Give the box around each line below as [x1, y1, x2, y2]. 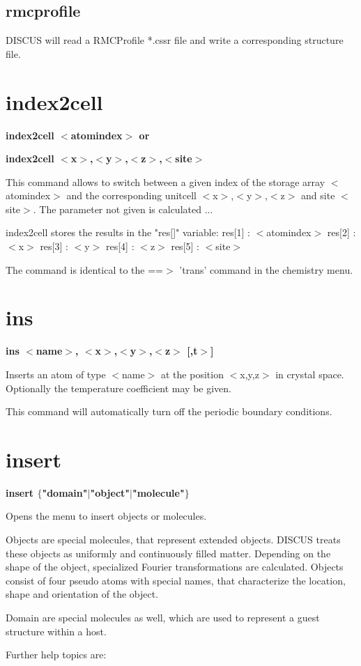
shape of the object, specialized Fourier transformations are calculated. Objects [6, 559, 344, 574]
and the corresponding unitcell [66, 188, 197, 203]
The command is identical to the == [6, 262, 164, 277]
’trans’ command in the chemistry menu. [179, 262, 353, 277]
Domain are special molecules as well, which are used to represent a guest [6, 610, 320, 625]
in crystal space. [275, 366, 344, 381]
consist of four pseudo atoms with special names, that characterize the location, [6, 573, 346, 587]
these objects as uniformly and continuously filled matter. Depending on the [6, 545, 331, 560]
